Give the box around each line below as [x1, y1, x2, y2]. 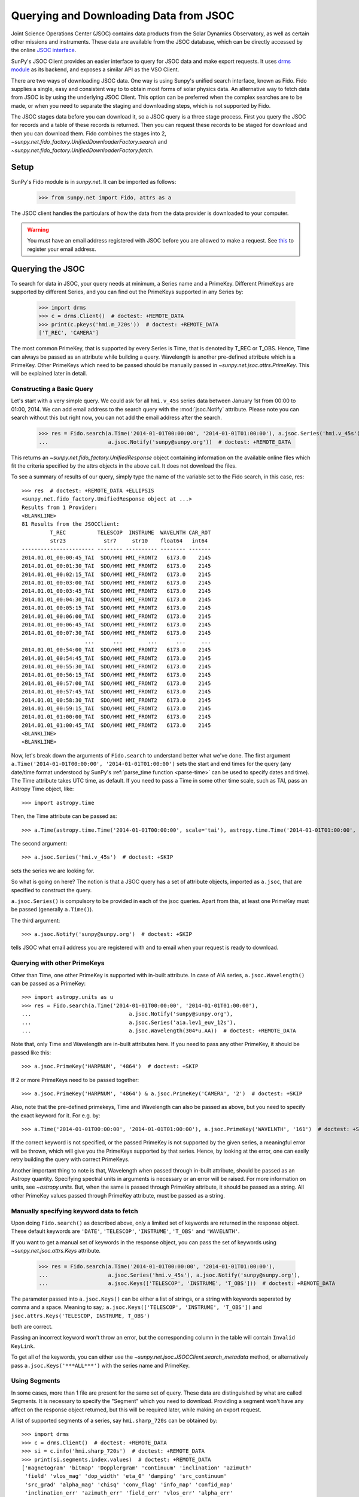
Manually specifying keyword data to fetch [11, 1207, 138, 1215]
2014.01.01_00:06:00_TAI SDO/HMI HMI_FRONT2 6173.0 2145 [22, 613, 211, 620]
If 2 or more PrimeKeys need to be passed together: [11, 1076, 139, 1083]
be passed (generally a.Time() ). [11, 906, 94, 913]
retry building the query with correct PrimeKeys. [11, 1156, 130, 1163]
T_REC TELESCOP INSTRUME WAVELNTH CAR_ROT [50, 529, 211, 536]
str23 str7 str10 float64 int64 [50, 538, 208, 544]
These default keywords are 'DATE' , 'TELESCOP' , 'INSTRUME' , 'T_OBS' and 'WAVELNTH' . [11, 1228, 240, 1235]
